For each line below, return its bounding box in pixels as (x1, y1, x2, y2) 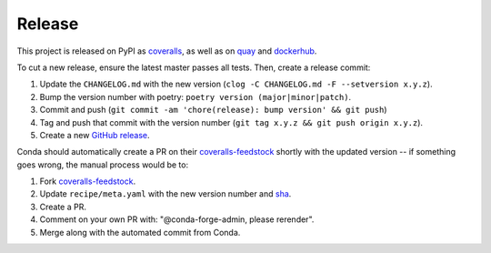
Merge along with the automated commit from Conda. (39, 227, 241, 238)
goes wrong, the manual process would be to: (16, 159, 189, 170)
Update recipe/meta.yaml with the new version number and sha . (39, 188, 292, 199)
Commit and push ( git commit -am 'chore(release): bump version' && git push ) (39, 105, 387, 116)
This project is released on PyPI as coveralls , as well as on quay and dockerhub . (16, 46, 317, 56)
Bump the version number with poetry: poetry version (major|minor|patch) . (39, 91, 352, 102)
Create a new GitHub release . (39, 129, 150, 140)
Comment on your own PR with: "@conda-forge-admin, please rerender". (39, 214, 315, 225)
